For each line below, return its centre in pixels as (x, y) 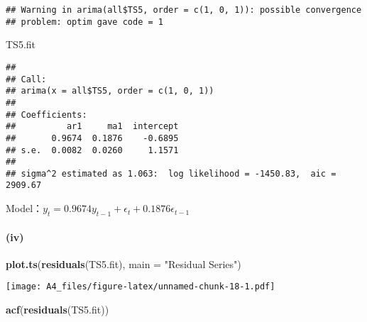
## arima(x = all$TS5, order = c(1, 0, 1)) (110, 91)
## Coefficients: (46, 115)
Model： (24, 208)
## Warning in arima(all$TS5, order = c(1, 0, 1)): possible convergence (184, 10)
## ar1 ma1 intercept (92, 127)
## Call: (26, 79)
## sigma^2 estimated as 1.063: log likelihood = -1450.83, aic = (171, 173)
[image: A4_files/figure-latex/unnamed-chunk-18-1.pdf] (141, 287)
